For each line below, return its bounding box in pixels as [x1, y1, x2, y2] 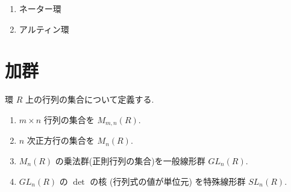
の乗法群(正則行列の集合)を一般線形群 [55, 154, 205, 167]
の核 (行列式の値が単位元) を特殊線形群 [90, 174, 246, 187]
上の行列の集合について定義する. [25, 93, 154, 106]
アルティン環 [19, 22, 69, 35]
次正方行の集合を [27, 134, 95, 147]
